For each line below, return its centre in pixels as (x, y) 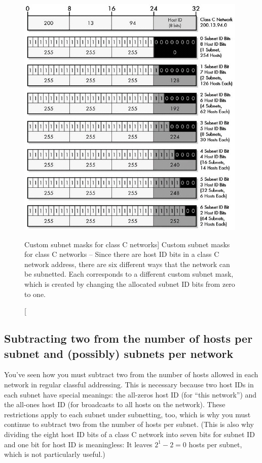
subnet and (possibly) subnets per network (119, 353)
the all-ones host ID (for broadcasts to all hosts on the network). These (115, 404)
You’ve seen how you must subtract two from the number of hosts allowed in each (131, 374)
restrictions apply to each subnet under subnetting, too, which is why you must (127, 414)
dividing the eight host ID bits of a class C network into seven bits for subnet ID (129, 434)
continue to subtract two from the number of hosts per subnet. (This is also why (129, 424)
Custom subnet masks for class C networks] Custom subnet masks (127, 244)
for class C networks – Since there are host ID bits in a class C (122, 254)
